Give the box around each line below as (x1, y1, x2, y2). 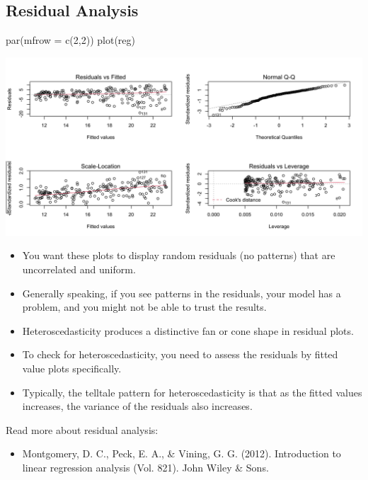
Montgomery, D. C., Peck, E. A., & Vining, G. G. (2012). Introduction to (22, 446, 341, 461)
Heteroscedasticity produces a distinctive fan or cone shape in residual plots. (22, 323, 354, 338)
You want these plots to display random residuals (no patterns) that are (22, 248, 335, 263)
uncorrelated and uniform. (22, 261, 136, 276)
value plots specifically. (22, 360, 122, 375)
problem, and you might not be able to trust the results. (22, 299, 267, 314)
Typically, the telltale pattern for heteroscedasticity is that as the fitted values (22, 384, 362, 399)
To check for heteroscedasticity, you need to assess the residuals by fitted (22, 347, 338, 362)
